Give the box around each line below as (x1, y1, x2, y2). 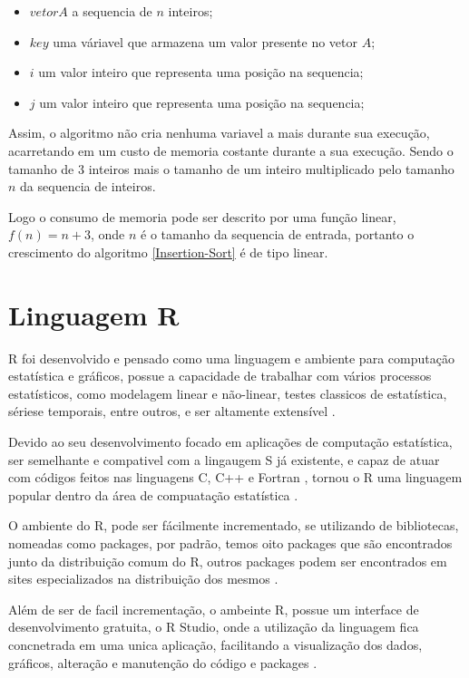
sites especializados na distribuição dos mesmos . (8, 569, 278, 588)
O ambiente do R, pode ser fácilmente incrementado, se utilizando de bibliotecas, (8, 516, 459, 535)
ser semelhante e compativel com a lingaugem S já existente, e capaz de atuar (8, 450, 440, 469)
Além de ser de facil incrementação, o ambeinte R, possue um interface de (8, 599, 419, 618)
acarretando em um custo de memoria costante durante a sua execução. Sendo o (8, 140, 454, 160)
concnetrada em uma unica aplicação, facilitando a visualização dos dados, (8, 634, 423, 654)
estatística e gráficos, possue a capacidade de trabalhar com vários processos (8, 366, 432, 385)
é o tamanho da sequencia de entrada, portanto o (141, 225, 415, 244)
